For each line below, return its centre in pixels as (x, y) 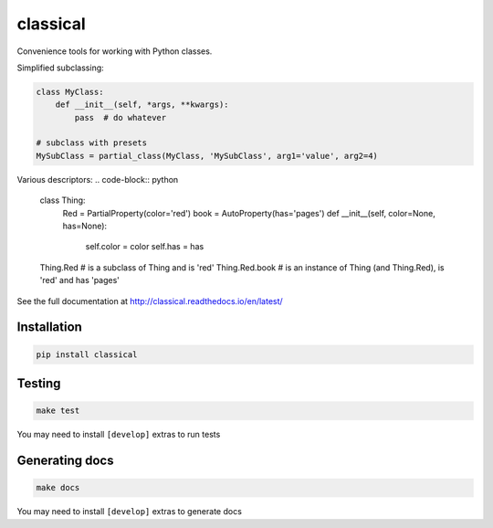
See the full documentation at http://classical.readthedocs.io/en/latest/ (150, 301)
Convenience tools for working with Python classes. (115, 51)
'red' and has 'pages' (80, 280)
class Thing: (63, 200)
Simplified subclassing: (60, 68)
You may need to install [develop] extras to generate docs (129, 512)
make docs (58, 488)
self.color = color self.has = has (145, 247)
